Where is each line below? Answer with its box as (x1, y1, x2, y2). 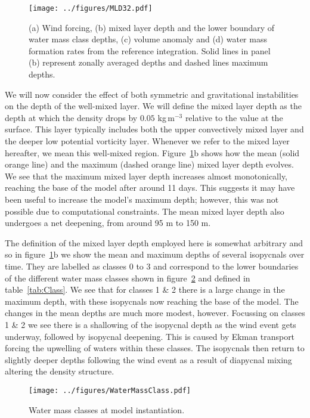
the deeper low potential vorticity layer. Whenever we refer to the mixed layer (5, 135, 290, 147)
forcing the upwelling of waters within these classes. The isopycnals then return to (5, 342, 305, 354)
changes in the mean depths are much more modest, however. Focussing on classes (5, 306, 305, 319)
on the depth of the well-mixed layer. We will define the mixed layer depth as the (5, 100, 302, 112)
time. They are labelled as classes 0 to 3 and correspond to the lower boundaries (5, 259, 299, 272)
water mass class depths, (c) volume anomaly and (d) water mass (29, 33, 267, 45)
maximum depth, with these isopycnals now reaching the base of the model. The (5, 295, 299, 307)
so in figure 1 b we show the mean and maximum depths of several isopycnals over (5, 248, 305, 261)
